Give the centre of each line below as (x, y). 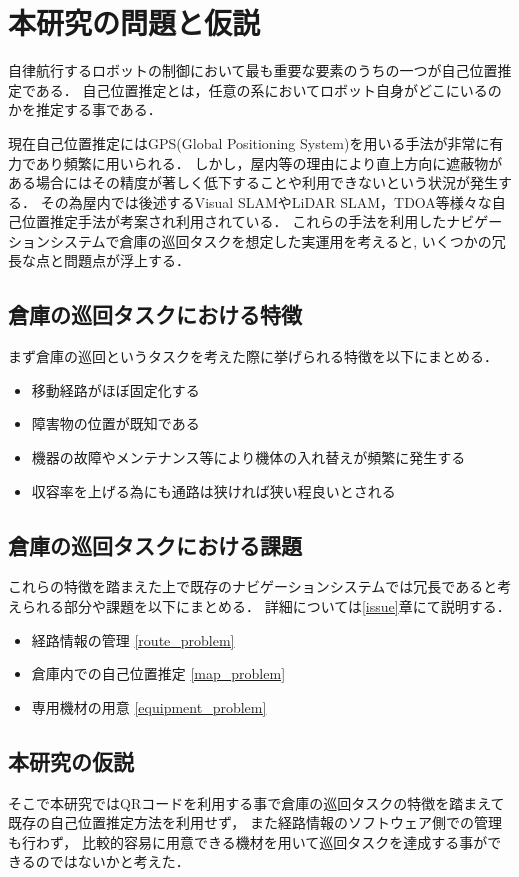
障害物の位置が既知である (115, 423)
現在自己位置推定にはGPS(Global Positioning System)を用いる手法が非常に (249, 142)
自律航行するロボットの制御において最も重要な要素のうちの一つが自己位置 (253, 70)
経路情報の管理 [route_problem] (133, 639)
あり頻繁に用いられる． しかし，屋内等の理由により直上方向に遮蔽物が (269, 162)
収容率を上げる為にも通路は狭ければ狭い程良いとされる (213, 490)
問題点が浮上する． (126, 260)
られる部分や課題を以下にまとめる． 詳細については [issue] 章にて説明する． (266, 606)
